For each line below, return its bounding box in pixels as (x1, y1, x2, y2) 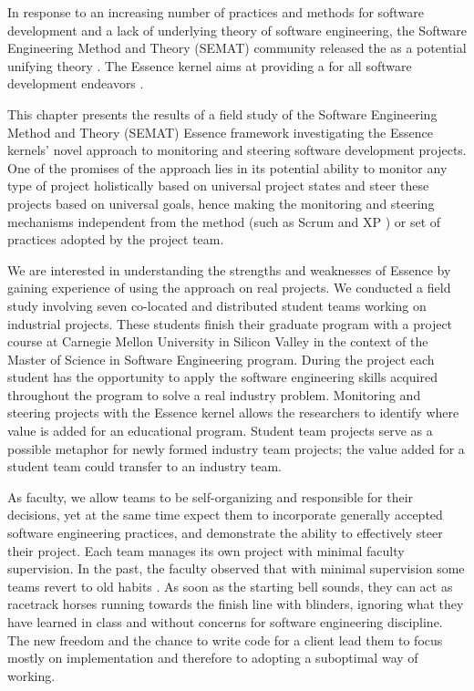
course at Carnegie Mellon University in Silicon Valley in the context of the (7, 332, 428, 351)
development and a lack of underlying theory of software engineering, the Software (7, 20, 467, 39)
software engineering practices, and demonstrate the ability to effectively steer (7, 523, 443, 542)
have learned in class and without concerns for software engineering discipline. (7, 613, 443, 631)
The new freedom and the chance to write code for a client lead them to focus (7, 630, 443, 649)
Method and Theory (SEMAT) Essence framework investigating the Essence (7, 122, 433, 141)
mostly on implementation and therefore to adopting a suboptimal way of (7, 648, 418, 667)
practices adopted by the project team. (7, 230, 224, 249)
